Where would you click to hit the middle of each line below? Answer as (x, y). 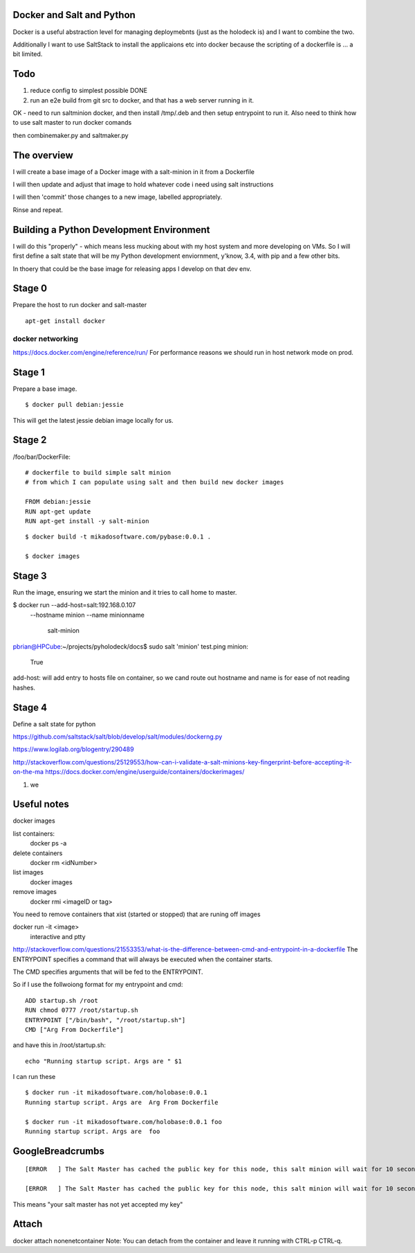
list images (28, 873)
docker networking (46, 338)
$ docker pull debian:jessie (74, 405)
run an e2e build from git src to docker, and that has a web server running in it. (142, 100)
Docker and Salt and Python (74, 15)
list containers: (34, 833)
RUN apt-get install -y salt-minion (87, 521)
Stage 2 (30, 440)
